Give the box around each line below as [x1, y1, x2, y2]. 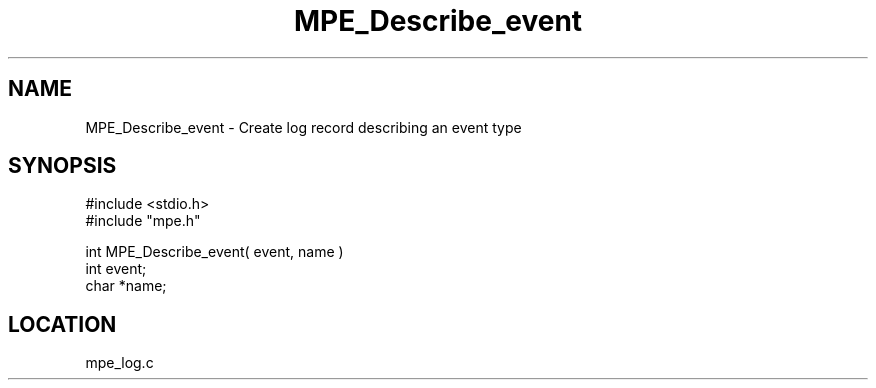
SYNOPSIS [8, 153, 117, 179]
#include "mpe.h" [85, 212, 201, 230]
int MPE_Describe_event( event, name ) [85, 243, 344, 261]
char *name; [85, 277, 167, 295]
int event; [85, 260, 147, 278]
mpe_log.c [85, 354, 154, 372]
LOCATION [8, 311, 117, 337]
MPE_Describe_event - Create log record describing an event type [85, 118, 522, 136]
